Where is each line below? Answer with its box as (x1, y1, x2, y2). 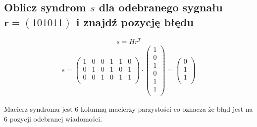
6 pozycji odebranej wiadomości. (4, 113, 103, 124)
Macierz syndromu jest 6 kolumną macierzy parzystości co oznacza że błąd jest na (4, 103, 253, 114)
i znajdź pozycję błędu (76, 14, 194, 29)
